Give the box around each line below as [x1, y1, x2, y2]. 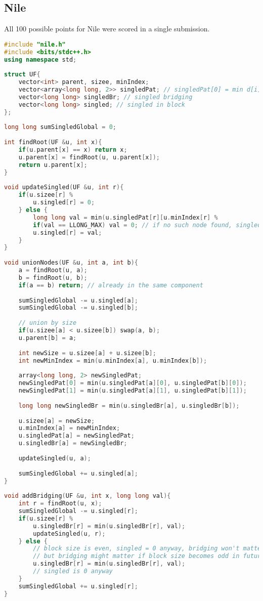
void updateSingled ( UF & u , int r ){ [4, 184, 124, 191]
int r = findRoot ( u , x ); [18, 500, 102, 507]
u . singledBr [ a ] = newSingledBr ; [18, 440, 127, 447]
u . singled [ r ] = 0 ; [33, 199, 95, 206]
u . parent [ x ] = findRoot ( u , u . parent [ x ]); [18, 153, 160, 161]
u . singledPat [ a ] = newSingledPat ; [18, 432, 135, 440]
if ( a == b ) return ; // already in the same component [18, 281, 203, 289]
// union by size [18, 319, 77, 327]
